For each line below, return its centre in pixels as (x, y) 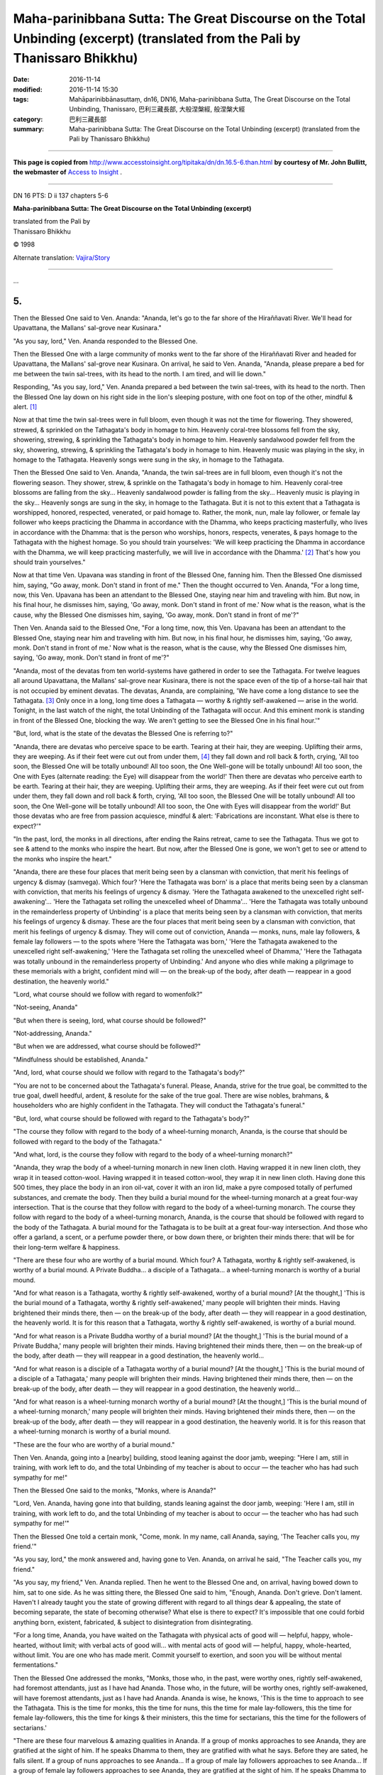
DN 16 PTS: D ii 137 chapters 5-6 (61, 195)
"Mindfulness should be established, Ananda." (81, 1059)
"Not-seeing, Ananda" (45, 1007)
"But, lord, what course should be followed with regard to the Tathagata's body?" (132, 1118)
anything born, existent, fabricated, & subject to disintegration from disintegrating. (133, 1622)
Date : (21, 80)
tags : (21, 99)
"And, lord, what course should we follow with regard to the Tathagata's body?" (129, 1073)
